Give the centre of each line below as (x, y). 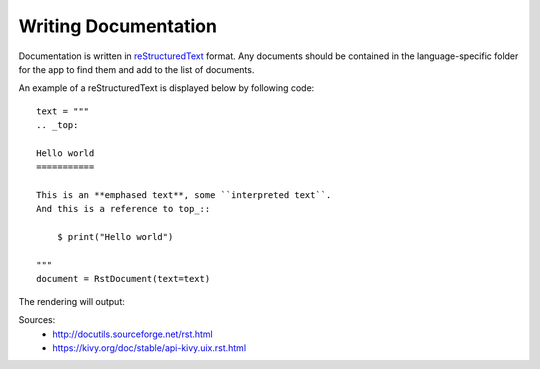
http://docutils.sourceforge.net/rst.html (133, 334)
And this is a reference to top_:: (123, 209)
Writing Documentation (117, 26)
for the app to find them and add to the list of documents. (136, 69)
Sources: (37, 320)
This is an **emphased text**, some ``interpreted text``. (184, 195)
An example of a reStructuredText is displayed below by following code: (166, 88)
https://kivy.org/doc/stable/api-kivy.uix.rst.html (149, 347)
